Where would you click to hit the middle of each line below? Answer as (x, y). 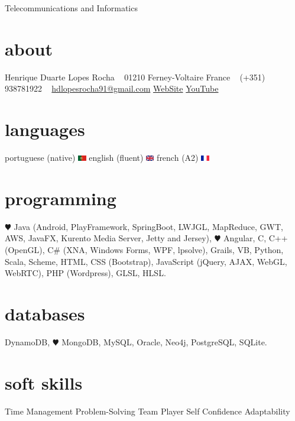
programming (61, 198)
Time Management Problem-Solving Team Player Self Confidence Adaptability (147, 411)
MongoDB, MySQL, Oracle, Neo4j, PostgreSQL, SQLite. (164, 341)
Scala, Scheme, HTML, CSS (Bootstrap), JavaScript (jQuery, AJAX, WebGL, (146, 261)
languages (45, 129)
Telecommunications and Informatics (71, 8)
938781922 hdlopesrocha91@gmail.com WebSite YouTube (112, 88)
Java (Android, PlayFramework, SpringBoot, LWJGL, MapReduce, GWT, (148, 226)
